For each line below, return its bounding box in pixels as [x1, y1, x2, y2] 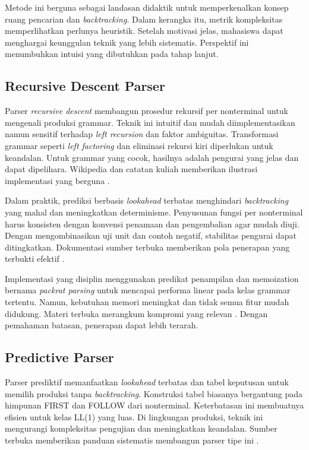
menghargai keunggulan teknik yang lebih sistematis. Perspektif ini [5, 36, 249, 48]
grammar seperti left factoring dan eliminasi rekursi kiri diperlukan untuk [5, 139, 273, 151]
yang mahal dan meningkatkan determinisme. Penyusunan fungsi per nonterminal [5, 205, 303, 218]
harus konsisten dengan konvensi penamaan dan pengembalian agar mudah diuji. [5, 217, 299, 230]
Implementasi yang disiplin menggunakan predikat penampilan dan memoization [5, 272, 299, 284]
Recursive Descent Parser [5, 77, 165, 95]
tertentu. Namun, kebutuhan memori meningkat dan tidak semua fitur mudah [5, 296, 289, 308]
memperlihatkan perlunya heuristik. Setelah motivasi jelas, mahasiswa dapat [5, 24, 283, 37]
